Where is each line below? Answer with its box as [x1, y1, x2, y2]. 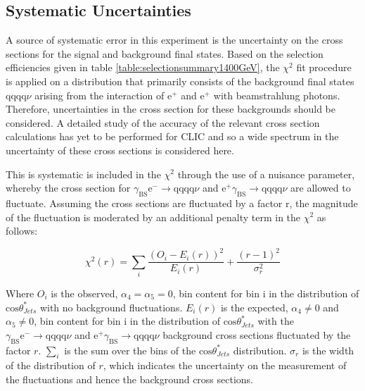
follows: [6, 223, 38, 238]
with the [257, 314, 294, 328]
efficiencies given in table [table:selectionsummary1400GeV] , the [6, 60, 280, 75]
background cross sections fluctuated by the [162, 327, 351, 342]
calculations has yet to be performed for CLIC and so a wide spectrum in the [6, 129, 339, 144]
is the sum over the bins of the [64, 342, 196, 357]
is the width [302, 342, 354, 357]
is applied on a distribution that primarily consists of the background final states [6, 73, 354, 88]
